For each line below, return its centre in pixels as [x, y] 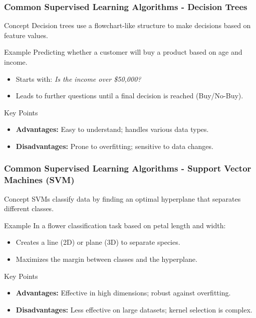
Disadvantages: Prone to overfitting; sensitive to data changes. [114, 146]
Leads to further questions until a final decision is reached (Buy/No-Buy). [130, 96]
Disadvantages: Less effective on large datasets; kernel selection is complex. [134, 309]
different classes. [29, 208]
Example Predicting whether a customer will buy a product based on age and [123, 52]
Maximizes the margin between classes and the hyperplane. [106, 259]
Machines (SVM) [39, 180]
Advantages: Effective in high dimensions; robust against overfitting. [123, 293]
